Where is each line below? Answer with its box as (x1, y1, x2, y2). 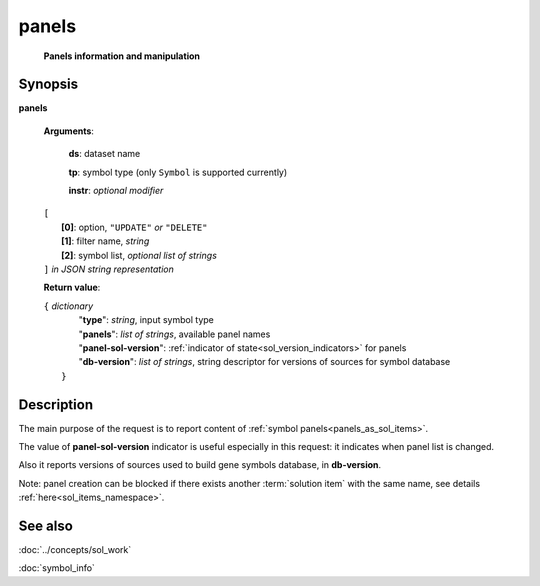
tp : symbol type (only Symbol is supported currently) (68, 166, 288, 178)
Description (18, 396, 94, 413)
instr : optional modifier (68, 185, 164, 197)
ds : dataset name (68, 148, 141, 160)
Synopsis (18, 76, 79, 93)
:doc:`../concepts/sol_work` (18, 544, 132, 556)
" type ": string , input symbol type (78, 314, 214, 326)
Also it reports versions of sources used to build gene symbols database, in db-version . (18, 459, 382, 471)
